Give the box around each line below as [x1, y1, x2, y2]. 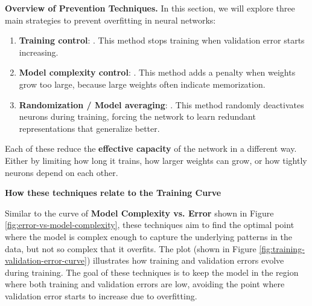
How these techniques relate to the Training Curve [5, 186, 221, 199]
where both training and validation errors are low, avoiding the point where [5, 278, 285, 290]
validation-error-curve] [5, 254, 87, 267]
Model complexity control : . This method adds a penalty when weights [19, 66, 296, 79]
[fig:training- [259, 242, 305, 255]
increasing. [19, 45, 59, 58]
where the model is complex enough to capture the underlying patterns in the [5, 230, 292, 243]
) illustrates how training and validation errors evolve [86, 254, 284, 267]
